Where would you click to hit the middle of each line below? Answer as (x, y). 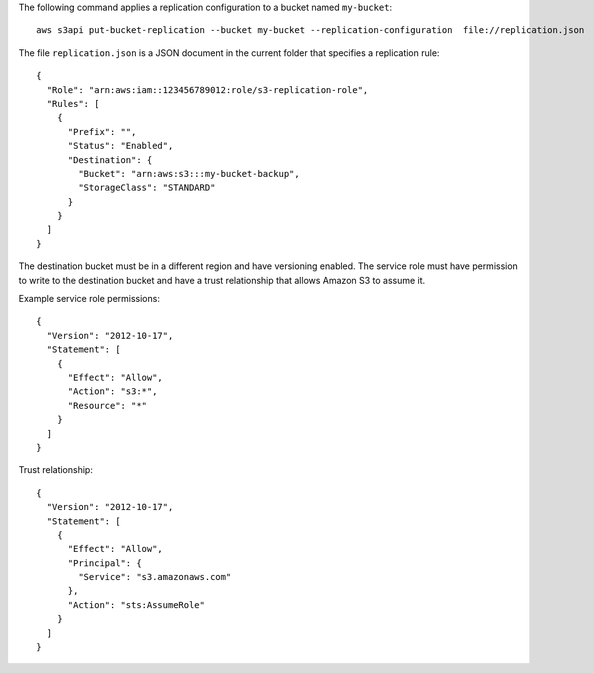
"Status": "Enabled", (120, 146)
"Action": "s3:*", (112, 391)
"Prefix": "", (102, 131)
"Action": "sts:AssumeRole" (136, 604)
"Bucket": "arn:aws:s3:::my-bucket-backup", (189, 173)
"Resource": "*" (107, 405)
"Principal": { (104, 563)
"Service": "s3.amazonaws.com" (155, 577)
